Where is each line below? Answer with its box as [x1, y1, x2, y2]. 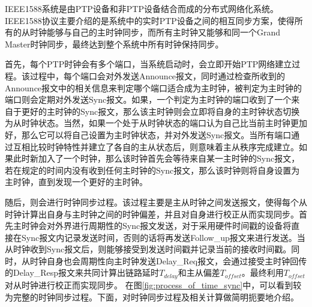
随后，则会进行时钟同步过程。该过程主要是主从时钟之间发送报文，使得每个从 [5, 195, 307, 208]
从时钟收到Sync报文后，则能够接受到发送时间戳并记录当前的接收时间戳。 [5, 243, 292, 255]
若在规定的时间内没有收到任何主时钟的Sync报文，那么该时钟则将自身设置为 [5, 163, 300, 176]
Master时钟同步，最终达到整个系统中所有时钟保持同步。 [5, 37, 224, 50]
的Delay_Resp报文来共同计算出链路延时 [5, 266, 160, 279]
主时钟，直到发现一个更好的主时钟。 [5, 175, 148, 188]
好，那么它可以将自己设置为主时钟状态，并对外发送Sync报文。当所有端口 [5, 128, 292, 141]
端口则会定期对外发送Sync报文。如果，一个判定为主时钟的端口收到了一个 [5, 93, 292, 106]
